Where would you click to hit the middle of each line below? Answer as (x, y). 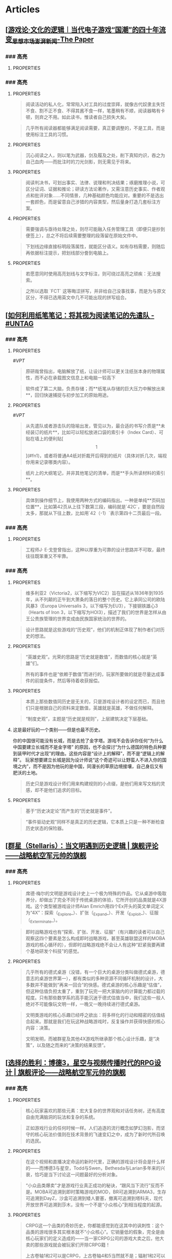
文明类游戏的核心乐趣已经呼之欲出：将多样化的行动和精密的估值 (93, 1015)
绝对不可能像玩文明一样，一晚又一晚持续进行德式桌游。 (84, 1004)
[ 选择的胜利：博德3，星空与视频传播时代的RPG (80, 1063)
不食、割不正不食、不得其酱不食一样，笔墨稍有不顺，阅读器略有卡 (95, 111)
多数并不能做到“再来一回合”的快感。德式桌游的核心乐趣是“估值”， (95, 985)
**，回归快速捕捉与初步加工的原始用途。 (68, 395)
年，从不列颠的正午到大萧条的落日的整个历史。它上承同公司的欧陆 (95, 599)
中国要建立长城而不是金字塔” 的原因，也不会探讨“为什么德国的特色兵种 (88, 747)
